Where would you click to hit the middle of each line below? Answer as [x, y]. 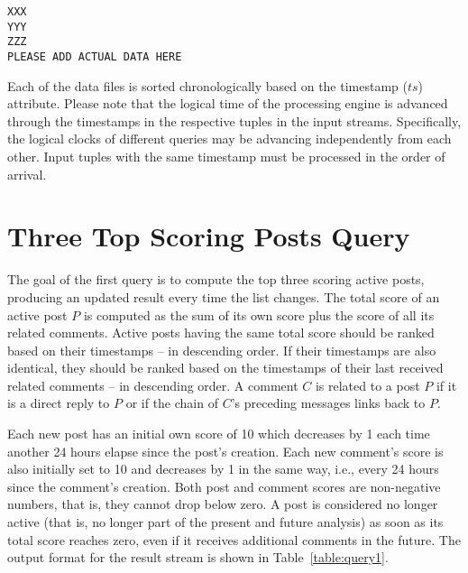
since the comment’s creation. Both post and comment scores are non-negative [224, 486]
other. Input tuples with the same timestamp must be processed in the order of [226, 156]
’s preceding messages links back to [328, 403]
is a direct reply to [59, 403]
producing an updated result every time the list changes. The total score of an [224, 296]
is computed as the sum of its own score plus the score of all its [259, 314]
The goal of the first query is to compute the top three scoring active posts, [216, 279]
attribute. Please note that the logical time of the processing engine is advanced [228, 103]
